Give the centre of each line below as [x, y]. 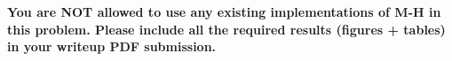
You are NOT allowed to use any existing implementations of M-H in [224, 11]
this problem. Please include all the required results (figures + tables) [226, 29]
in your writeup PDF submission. [112, 46]
